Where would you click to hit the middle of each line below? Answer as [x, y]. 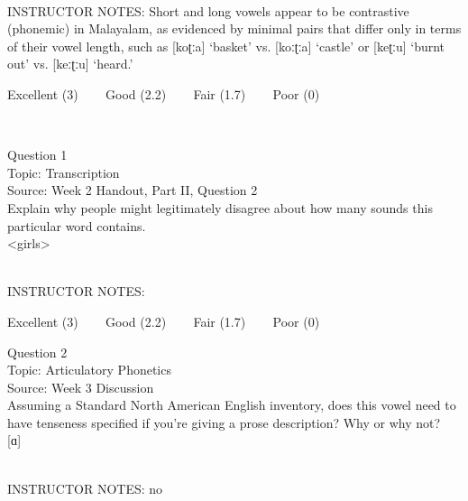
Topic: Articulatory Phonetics [89, 370]
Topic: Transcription [64, 172]
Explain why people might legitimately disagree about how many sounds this [220, 207]
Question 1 [37, 155]
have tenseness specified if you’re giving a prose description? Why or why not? [224, 422]
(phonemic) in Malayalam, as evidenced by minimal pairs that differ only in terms [234, 28]
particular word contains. [77, 225]
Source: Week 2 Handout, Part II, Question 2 [133, 190]
